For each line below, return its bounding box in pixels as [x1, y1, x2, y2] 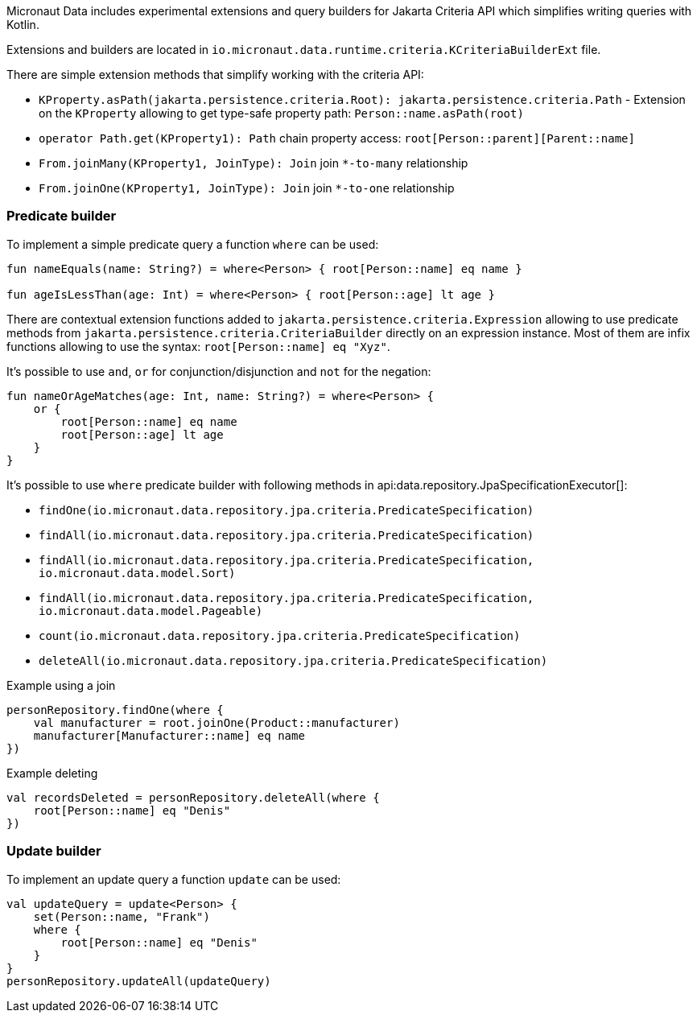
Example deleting [6, 765, 98, 780]
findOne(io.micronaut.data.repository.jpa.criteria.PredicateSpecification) [39, 503, 534, 517]
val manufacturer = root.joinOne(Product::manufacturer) [33, 716, 400, 729]
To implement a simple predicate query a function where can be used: [6, 237, 379, 251]
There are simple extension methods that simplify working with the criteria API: [6, 68, 424, 81]
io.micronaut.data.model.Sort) [39, 566, 236, 580]
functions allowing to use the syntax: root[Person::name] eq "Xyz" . [6, 339, 390, 353]
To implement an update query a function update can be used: [6, 872, 341, 886]
